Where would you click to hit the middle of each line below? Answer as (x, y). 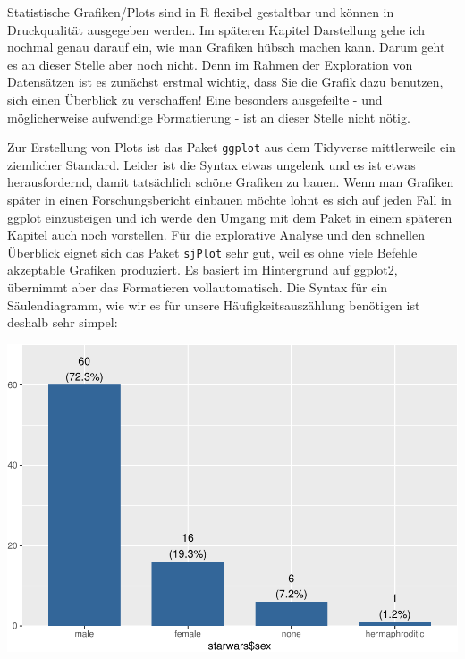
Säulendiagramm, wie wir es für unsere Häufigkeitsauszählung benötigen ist (214, 304)
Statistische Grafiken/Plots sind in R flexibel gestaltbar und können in (201, 12)
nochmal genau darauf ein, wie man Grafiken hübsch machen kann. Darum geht (226, 47)
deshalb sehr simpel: (63, 322)
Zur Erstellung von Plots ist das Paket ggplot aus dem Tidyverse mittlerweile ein (232, 147)
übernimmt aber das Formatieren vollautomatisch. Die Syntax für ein (198, 287)
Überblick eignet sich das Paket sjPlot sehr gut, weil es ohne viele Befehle (212, 252)
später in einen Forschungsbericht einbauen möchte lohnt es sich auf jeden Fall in (229, 199)
